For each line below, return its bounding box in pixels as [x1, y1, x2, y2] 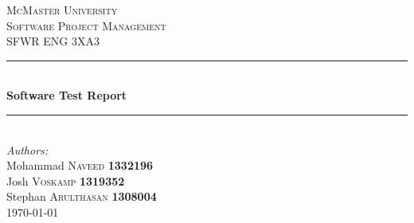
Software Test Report [6, 87, 127, 104]
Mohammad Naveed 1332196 [6, 157, 154, 174]
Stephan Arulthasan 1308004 [6, 188, 157, 205]
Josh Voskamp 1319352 [6, 172, 125, 189]
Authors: [6, 141, 49, 158]
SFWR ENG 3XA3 [6, 33, 100, 49]
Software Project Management [6, 17, 166, 33]
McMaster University [6, 2, 118, 18]
